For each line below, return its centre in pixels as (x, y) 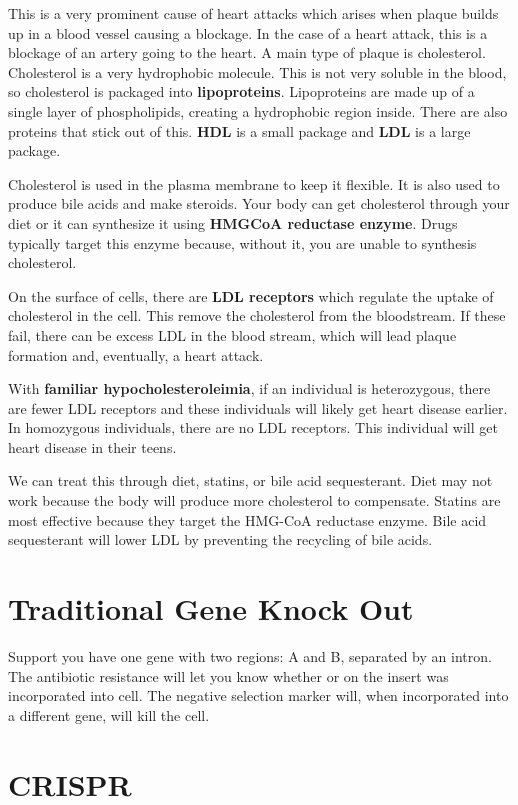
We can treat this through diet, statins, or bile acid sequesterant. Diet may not (250, 480)
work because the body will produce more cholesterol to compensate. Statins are (254, 500)
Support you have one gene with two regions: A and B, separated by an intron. (250, 655)
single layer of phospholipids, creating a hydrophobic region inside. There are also (258, 110)
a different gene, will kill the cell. (109, 714)
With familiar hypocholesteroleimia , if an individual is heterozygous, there (249, 388)
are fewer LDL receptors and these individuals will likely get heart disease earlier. (258, 407)
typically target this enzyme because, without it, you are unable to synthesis (242, 242)
